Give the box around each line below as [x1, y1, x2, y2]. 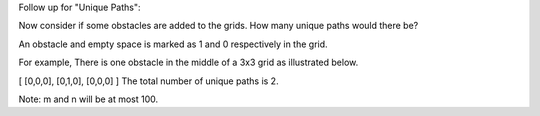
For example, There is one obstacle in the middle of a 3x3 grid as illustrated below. [18, 56, 359, 69]
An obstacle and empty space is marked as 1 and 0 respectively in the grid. [18, 38, 329, 50]
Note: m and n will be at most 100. [18, 93, 159, 105]
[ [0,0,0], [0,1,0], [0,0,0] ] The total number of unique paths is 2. [18, 75, 279, 87]
